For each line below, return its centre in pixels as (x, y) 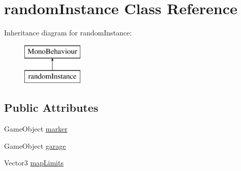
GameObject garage (35, 145)
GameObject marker (36, 129)
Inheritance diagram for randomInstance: (68, 33)
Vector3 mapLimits (34, 163)
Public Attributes (51, 108)
